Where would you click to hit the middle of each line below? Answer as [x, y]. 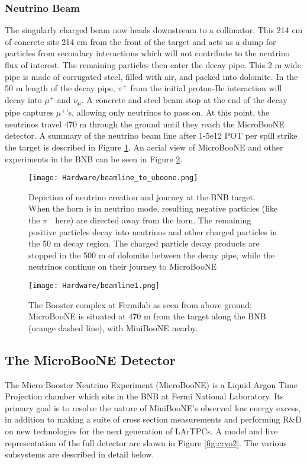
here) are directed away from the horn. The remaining [153, 220]
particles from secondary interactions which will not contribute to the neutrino [147, 53]
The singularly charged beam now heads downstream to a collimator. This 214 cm [154, 30]
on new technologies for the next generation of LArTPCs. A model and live [141, 431]
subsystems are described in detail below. [80, 454]
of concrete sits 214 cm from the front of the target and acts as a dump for [140, 41]
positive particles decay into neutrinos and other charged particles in [153, 231]
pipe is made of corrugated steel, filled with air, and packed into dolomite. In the [151, 76]
